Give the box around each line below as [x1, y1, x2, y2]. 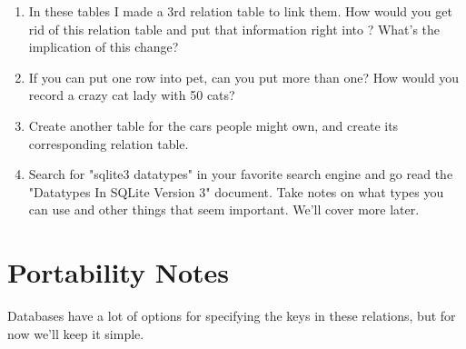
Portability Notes [7, 254, 229, 291]
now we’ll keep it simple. [7, 324, 144, 343]
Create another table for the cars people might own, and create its [28, 115, 399, 135]
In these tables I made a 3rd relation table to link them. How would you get [28, 2, 452, 20]
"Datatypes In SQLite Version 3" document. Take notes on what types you [28, 182, 444, 201]
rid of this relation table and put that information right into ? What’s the [28, 19, 441, 38]
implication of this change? [28, 37, 179, 56]
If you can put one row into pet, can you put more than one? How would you [28, 67, 460, 86]
